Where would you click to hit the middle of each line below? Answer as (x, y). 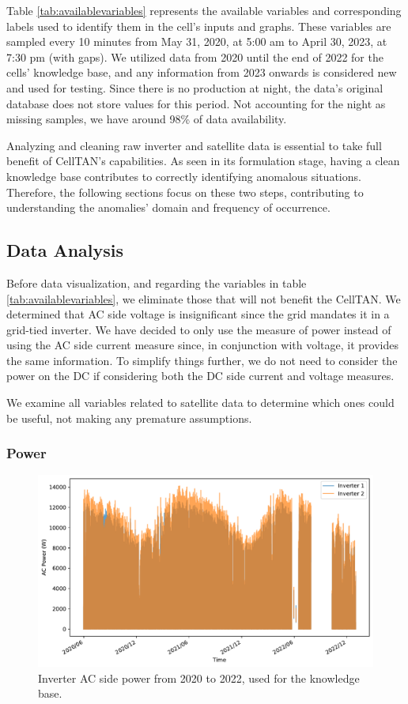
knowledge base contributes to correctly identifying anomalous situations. (184, 176)
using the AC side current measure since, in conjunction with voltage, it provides (202, 345)
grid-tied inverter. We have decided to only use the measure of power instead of (199, 329)
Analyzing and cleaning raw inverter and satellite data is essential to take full (194, 145)
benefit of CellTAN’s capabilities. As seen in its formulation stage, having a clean (203, 161)
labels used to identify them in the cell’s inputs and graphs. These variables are (199, 26)
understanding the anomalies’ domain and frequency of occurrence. (168, 207)
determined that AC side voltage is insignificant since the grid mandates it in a (198, 314)
